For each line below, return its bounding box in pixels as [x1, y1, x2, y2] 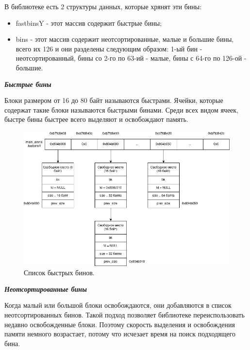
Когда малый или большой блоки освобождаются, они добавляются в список [4, 300, 232, 310]
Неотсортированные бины [4, 283, 87, 294]
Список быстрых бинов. [24, 267, 95, 278]
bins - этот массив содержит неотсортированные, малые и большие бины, [16, 34, 234, 44]
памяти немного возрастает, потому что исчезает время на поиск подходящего [4, 329, 236, 339]
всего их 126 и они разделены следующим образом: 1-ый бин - [16, 43, 202, 53]
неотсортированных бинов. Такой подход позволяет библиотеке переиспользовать [4, 310, 245, 320]
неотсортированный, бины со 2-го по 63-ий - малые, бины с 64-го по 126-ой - [16, 53, 247, 63]
